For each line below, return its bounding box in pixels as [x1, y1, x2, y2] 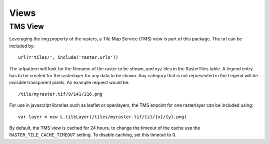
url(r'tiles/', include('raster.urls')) [18, 55, 118, 60]
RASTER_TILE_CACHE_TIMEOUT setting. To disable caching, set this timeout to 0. [9, 132, 177, 138]
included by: [9, 43, 35, 49]
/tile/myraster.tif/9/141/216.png [18, 91, 102, 97]
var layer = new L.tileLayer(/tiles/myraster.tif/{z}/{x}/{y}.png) [18, 114, 187, 120]
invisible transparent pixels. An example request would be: [9, 80, 129, 86]
